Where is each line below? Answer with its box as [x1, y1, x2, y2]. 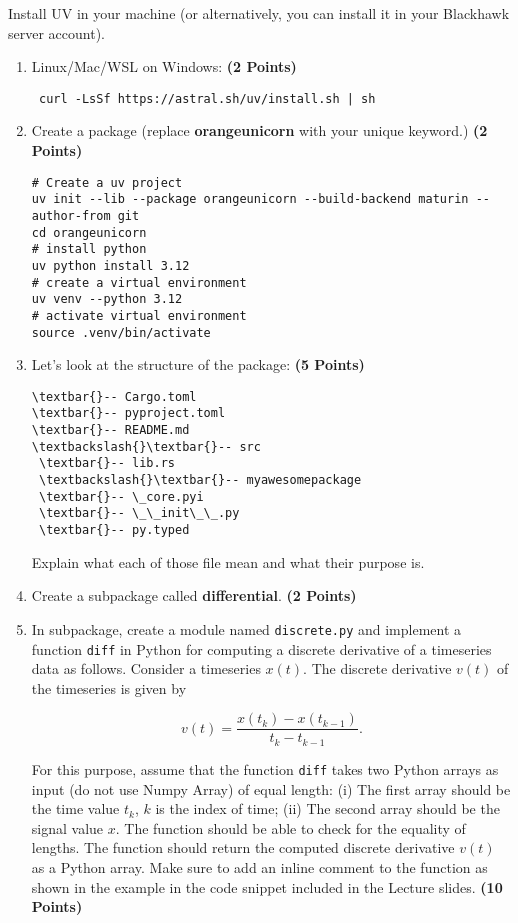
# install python [31, 242, 147, 257]
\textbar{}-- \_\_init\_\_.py [38, 506, 240, 521]
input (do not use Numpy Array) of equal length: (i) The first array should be [31, 778, 511, 799]
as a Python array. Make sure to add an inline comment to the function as [31, 856, 488, 877]
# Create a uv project [31, 175, 183, 190]
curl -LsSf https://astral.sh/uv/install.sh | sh [38, 91, 376, 106]
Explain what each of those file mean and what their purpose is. [31, 551, 425, 572]
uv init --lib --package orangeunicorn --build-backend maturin [31, 192, 469, 207]
